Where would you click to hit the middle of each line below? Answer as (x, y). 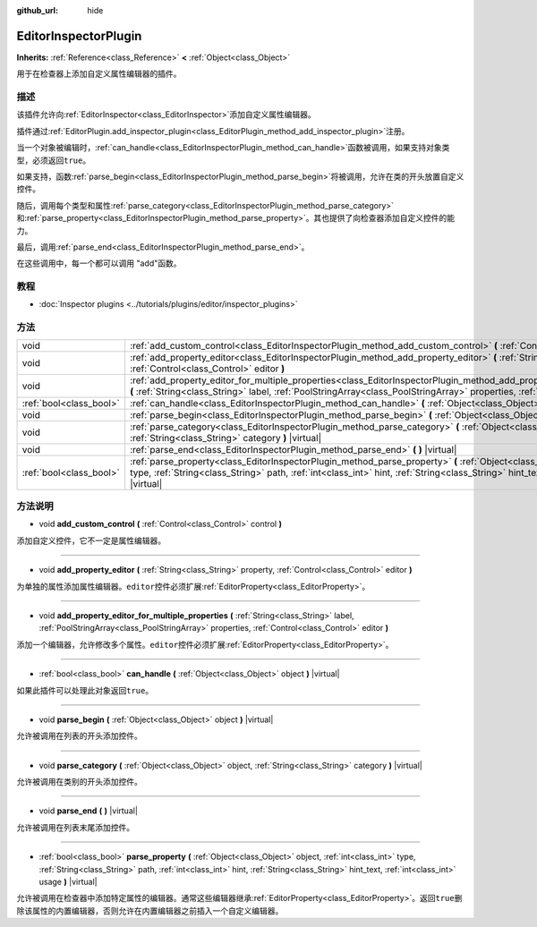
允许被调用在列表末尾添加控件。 (75, 827)
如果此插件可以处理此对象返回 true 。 (85, 690)
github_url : (37, 10)
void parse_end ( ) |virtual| (89, 811)
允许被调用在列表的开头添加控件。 (79, 736)
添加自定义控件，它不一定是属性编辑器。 (91, 540)
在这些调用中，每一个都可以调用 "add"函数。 (99, 263)
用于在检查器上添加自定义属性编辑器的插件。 (99, 74)
